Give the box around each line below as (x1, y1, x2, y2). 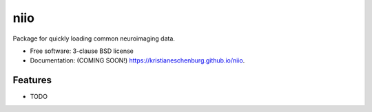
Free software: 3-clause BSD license (30, 47, 134, 55)
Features (12, 74, 52, 86)
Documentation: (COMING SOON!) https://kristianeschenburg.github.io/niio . (30, 56, 245, 65)
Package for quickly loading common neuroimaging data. (12, 34, 176, 43)
